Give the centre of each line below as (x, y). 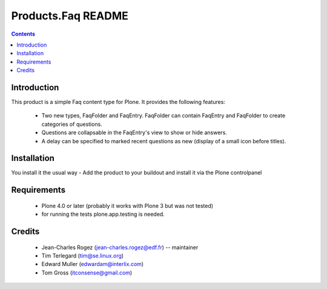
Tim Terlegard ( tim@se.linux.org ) (83, 256)
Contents (23, 34)
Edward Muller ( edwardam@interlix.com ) (93, 264)
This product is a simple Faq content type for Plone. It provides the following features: (118, 102)
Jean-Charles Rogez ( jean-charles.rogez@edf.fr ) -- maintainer (120, 247)
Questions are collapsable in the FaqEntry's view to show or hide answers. (134, 132)
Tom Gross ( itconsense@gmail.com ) (87, 273)
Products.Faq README (70, 16)
